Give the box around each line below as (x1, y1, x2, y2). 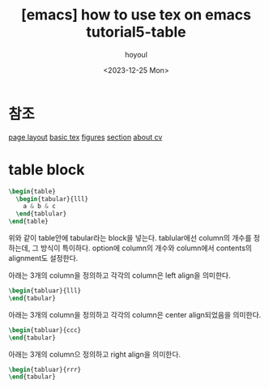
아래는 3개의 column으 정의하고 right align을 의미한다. (8, 349, 181, 359)
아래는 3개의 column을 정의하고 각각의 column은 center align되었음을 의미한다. (8, 309, 262, 319)
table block (8, 160, 85, 179)
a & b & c (23, 203, 57, 211)
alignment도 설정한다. (8, 254, 79, 262)
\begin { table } (8, 187, 57, 195)
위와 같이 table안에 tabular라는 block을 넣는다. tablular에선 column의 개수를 (8, 233, 252, 242)
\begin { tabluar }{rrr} (8, 365, 82, 373)
